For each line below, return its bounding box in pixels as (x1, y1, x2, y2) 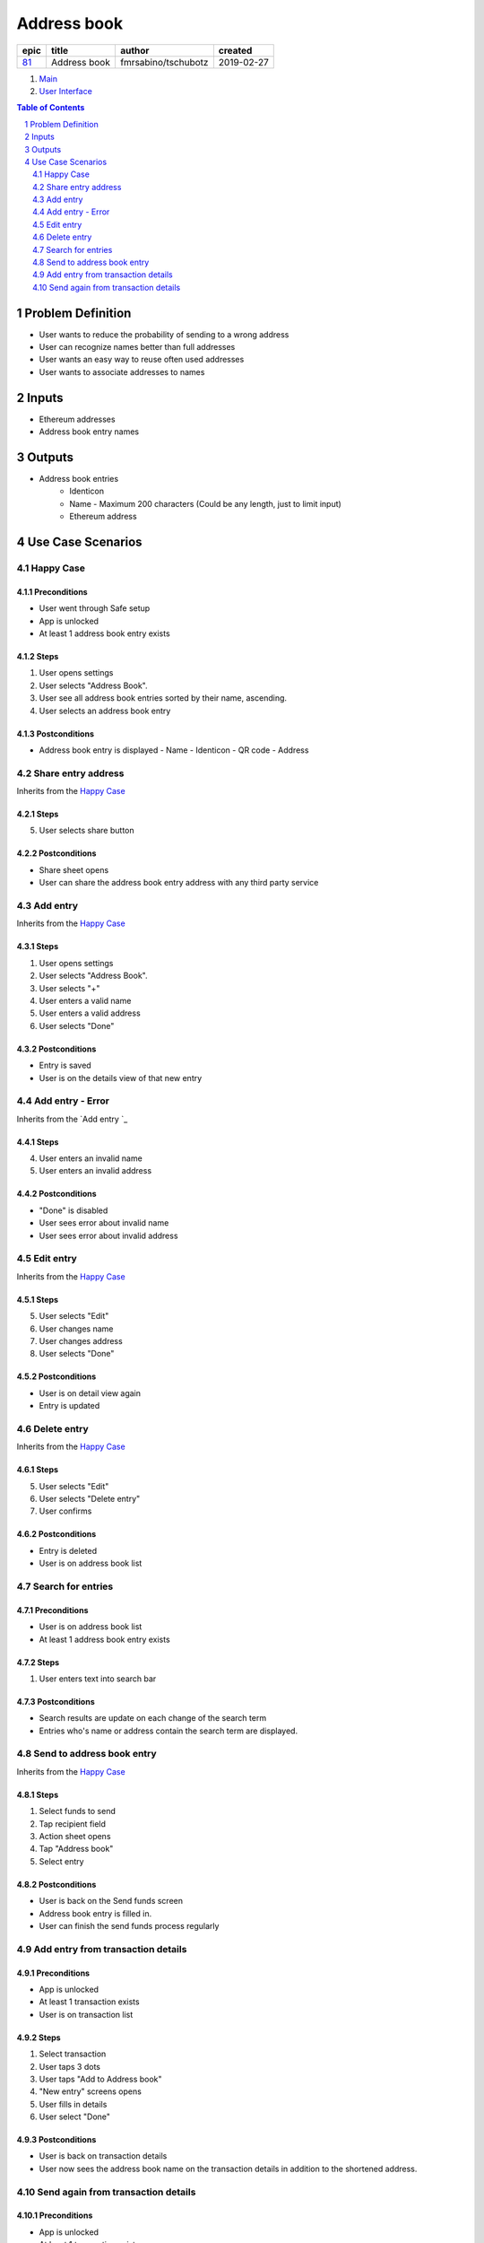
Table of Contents (16, 102, 85, 113)
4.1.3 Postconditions (16, 728, 94, 739)
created (218, 44, 253, 57)
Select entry (39, 1855, 84, 1866)
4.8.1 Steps (16, 1789, 59, 1800)
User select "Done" (39, 2111, 111, 2122)
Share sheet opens (39, 864, 109, 875)
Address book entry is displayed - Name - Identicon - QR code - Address (39, 745, 309, 755)
